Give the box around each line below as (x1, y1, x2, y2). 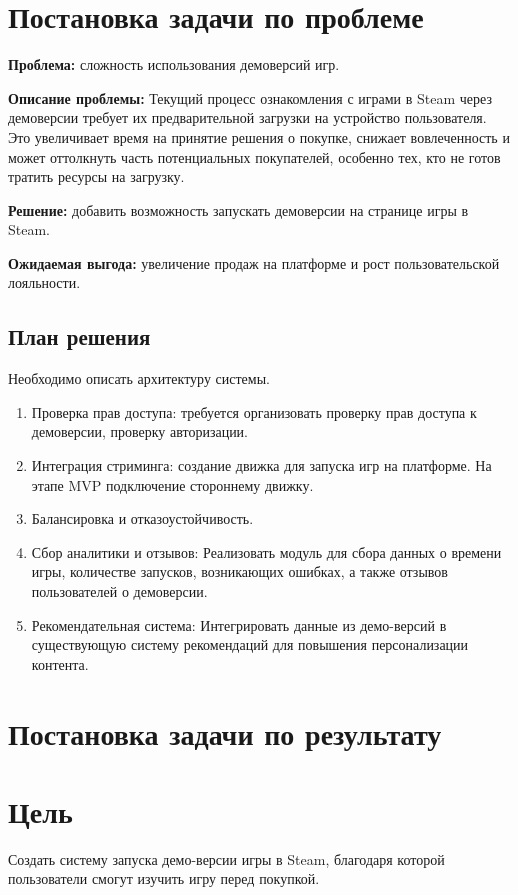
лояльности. (8, 272, 81, 293)
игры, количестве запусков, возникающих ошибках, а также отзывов (31, 561, 448, 582)
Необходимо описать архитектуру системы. (8, 368, 270, 389)
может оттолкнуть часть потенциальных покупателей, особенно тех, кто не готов (8, 146, 501, 167)
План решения (8, 321, 151, 352)
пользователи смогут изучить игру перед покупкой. (8, 868, 320, 889)
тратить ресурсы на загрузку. (8, 166, 185, 187)
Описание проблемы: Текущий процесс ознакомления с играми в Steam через (8, 87, 492, 108)
